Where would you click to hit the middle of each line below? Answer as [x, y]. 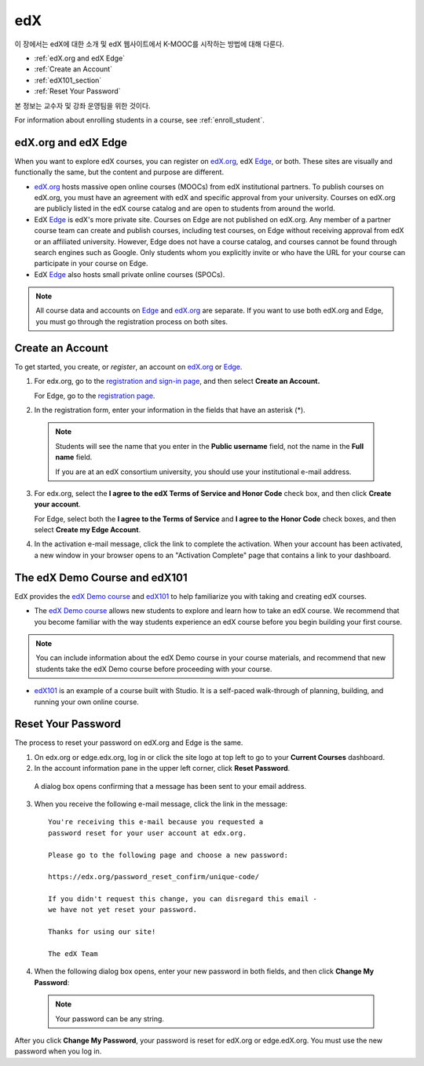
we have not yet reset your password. [123, 910]
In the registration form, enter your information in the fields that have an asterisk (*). [170, 410]
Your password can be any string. [110, 1019]
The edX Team [73, 954]
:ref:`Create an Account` [73, 69]
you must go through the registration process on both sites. [132, 321]
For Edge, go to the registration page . [95, 396]
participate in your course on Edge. [91, 264]
